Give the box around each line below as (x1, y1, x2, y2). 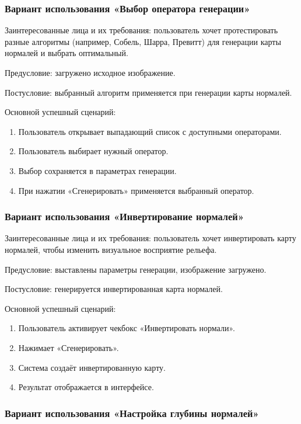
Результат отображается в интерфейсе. (18, 381, 154, 393)
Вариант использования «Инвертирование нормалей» (5, 209, 244, 224)
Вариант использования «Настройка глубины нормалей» (5, 405, 259, 420)
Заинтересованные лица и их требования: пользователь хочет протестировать (5, 24, 278, 36)
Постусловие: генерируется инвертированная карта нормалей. (5, 283, 223, 295)
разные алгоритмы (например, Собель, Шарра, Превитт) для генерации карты (5, 35, 281, 47)
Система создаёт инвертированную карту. (18, 361, 166, 373)
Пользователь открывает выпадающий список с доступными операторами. (18, 125, 282, 137)
